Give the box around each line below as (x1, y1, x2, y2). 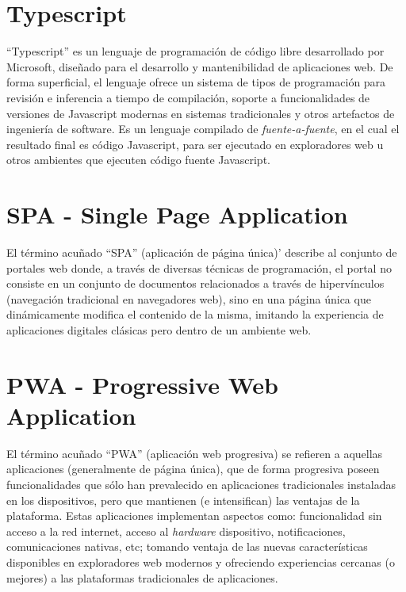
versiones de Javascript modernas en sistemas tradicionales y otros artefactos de (6, 105, 395, 121)
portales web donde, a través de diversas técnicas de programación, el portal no (6, 259, 392, 276)
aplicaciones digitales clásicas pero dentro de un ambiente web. (6, 321, 312, 338)
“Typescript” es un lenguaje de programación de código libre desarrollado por (6, 43, 385, 59)
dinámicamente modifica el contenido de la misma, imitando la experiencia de (6, 306, 384, 323)
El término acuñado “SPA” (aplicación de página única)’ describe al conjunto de (6, 244, 397, 260)
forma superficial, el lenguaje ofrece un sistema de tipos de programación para (6, 74, 386, 90)
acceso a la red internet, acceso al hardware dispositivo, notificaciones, (6, 522, 346, 539)
